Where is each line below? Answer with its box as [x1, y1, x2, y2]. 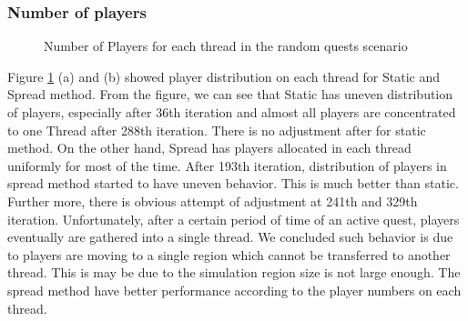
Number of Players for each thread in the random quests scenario [44, 36, 408, 55]
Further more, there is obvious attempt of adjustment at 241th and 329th [7, 191, 418, 210]
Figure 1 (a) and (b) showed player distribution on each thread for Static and [7, 66, 441, 85]
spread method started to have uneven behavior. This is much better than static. [7, 174, 459, 193]
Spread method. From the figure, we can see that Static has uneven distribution [7, 85, 453, 104]
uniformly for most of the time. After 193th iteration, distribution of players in [7, 155, 447, 175]
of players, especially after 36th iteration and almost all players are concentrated [7, 103, 456, 121]
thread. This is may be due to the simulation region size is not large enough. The [7, 263, 461, 282]
